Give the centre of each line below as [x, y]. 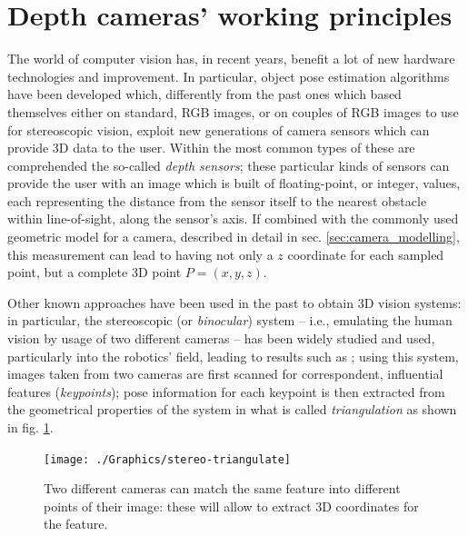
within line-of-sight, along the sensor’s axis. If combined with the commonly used [233, 218]
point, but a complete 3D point [95, 272]
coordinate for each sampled [366, 254]
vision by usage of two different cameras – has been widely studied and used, [221, 338]
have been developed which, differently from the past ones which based [204, 94]
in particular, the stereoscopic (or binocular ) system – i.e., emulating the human [230, 320]
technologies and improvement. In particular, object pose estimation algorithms [229, 76]
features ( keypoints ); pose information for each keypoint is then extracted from [226, 391]
